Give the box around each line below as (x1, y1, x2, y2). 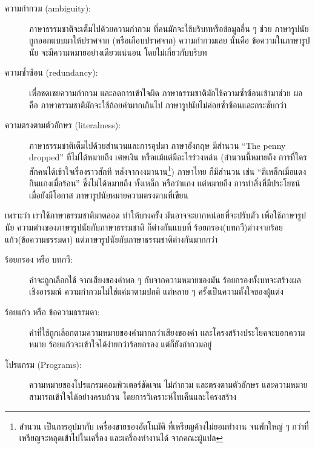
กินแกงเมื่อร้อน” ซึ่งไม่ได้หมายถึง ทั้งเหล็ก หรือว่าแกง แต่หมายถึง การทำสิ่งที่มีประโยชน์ (29, 177, 300, 189)
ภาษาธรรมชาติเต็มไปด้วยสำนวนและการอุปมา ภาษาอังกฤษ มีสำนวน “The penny (29, 139, 286, 151)
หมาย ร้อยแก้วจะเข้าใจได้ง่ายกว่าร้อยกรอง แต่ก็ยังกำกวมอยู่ (29, 338, 212, 350)
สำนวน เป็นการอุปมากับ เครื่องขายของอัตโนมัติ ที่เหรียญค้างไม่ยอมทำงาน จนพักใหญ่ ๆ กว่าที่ (19, 419, 309, 432)
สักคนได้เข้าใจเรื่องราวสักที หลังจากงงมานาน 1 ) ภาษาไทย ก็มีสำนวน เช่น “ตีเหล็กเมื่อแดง (29, 163, 307, 177)
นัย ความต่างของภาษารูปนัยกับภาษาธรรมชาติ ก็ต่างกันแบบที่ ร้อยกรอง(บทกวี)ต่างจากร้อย (5, 220, 283, 233)
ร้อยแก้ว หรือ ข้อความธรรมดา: (5, 305, 100, 318)
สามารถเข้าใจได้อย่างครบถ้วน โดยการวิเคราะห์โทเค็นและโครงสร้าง (29, 390, 237, 402)
